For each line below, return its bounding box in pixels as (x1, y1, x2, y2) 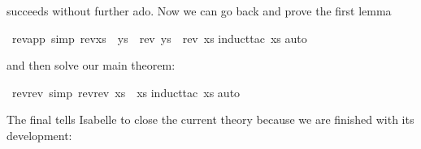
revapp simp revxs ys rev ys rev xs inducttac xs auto (11, 29, 307, 46)
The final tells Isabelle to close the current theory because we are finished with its (7, 111, 414, 128)
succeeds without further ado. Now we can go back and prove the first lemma (7, 2, 392, 19)
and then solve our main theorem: (7, 57, 176, 74)
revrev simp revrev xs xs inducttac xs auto (11, 83, 241, 100)
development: (7, 126, 72, 143)
